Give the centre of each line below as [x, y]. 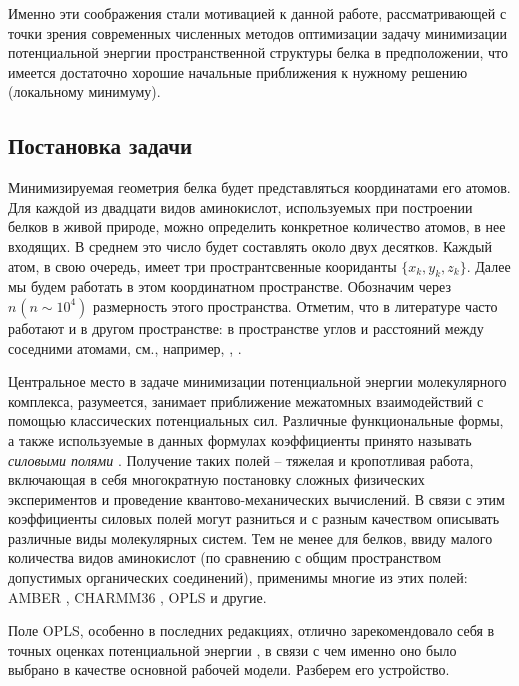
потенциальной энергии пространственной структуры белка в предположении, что [258, 52]
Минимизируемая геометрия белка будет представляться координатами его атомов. [259, 187]
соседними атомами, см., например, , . [125, 347]
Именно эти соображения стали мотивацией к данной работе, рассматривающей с [257, 13]
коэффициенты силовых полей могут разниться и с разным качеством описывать [254, 518]
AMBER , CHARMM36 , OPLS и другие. [137, 596]
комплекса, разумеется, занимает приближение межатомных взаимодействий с [246, 400]
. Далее [488, 265]
